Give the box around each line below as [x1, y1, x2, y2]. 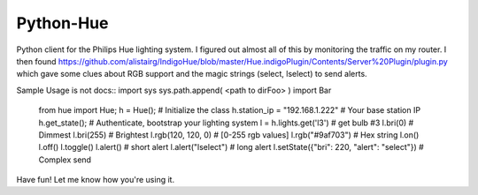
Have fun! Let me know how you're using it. [16, 175, 175, 185]
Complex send [38, 154, 92, 165]
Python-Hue [16, 13, 109, 33]
